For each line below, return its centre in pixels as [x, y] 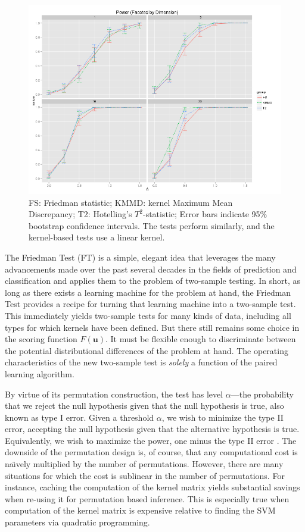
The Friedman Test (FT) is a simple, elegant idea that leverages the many [140, 257]
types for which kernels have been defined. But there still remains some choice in [152, 327]
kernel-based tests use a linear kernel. [97, 237]
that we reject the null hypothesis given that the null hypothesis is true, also [144, 406]
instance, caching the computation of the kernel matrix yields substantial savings [152, 487]
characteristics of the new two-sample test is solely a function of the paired [141, 362]
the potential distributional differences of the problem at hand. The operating [147, 350]
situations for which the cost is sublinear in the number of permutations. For [145, 475]
